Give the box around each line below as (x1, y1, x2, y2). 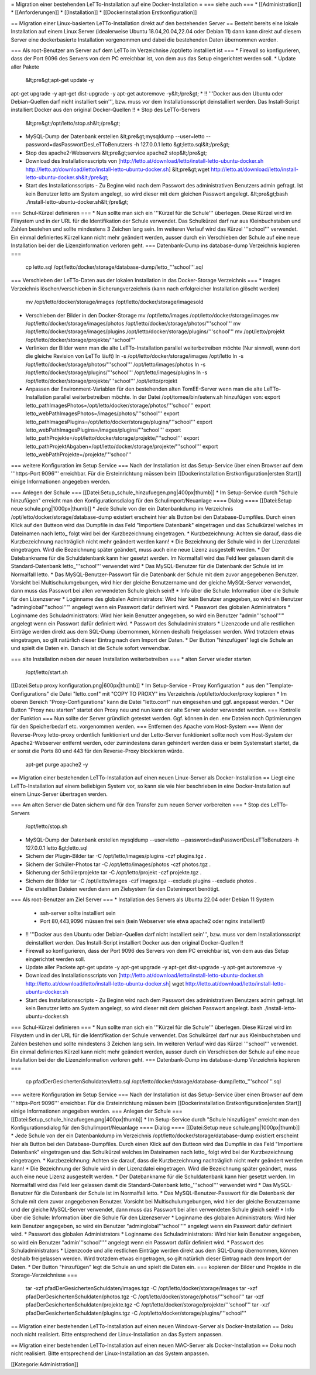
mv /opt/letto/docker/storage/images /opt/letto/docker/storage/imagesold (25, 299, 204, 306)
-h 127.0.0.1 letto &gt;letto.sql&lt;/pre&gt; (133, 141, 230, 148)
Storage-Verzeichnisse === (11, 1271, 78, 1279)
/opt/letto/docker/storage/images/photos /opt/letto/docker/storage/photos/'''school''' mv (25, 320, 241, 327)
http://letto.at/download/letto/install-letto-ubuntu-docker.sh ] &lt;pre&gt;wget (25, 166, 210, 173)
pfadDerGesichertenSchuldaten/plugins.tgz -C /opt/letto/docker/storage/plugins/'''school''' (25, 1309, 247, 1316)
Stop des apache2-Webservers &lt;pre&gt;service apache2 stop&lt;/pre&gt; (25, 149, 207, 156)
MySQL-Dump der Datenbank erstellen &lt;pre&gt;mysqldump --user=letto (25, 133, 205, 140)
